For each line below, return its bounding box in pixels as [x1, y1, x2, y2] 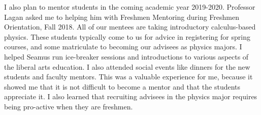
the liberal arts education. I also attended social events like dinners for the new [4, 61, 250, 72]
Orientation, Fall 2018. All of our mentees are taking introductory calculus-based [4, 21, 256, 32]
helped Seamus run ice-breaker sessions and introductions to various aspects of [4, 51, 249, 62]
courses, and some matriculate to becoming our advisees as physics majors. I [4, 41, 242, 52]
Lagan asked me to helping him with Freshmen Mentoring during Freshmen [4, 11, 239, 22]
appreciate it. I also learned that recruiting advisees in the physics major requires [4, 91, 257, 102]
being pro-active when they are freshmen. [4, 101, 133, 111]
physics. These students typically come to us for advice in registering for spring [4, 31, 250, 42]
